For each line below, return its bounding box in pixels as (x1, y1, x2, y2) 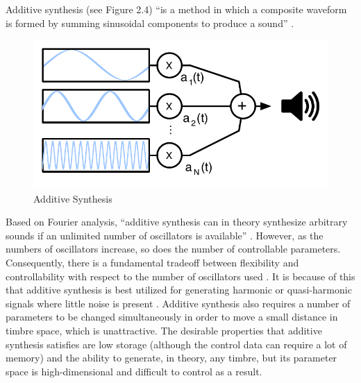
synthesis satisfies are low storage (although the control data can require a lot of (6, 337, 347, 351)
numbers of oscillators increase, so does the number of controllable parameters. (6, 241, 341, 256)
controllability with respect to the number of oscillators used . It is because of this (6, 269, 355, 283)
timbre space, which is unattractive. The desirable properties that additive (6, 323, 322, 337)
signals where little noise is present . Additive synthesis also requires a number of (6, 296, 351, 310)
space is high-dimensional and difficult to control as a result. (6, 364, 262, 378)
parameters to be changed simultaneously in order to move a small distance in (6, 309, 338, 324)
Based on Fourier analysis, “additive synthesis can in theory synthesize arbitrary (6, 214, 348, 229)
